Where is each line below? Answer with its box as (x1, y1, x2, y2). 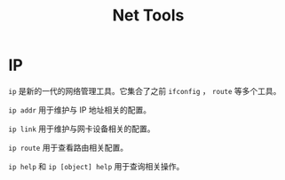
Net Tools (112, 5, 185, 26)
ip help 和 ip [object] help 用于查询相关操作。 (8, 160, 185, 171)
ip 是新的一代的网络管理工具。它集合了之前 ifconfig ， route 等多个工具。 (8, 85, 281, 96)
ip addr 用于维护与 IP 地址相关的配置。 (8, 104, 152, 115)
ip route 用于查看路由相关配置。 (8, 142, 129, 153)
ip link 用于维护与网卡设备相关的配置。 (8, 123, 156, 134)
